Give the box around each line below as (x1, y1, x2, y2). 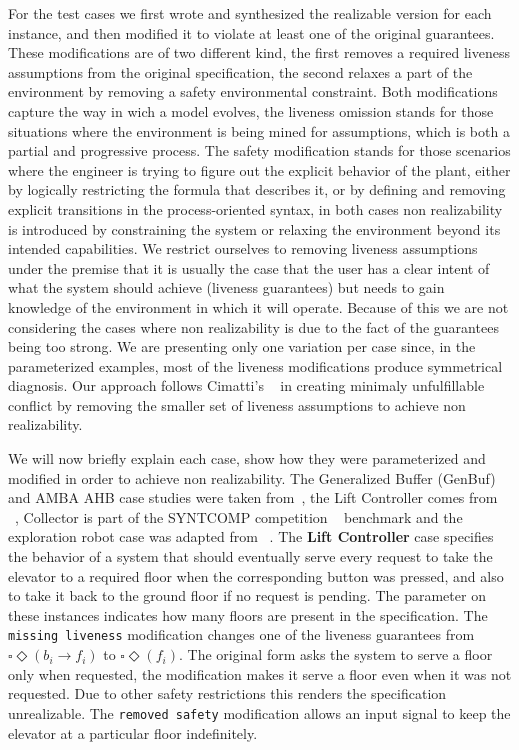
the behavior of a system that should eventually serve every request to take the (8, 546, 493, 567)
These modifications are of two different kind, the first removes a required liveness (8, 42, 510, 63)
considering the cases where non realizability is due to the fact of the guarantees (8, 316, 499, 337)
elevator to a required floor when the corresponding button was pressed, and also (8, 565, 504, 586)
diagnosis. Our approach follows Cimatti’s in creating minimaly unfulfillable (8, 375, 485, 396)
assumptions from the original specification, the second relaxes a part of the (8, 61, 473, 82)
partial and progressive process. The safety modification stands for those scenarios (8, 140, 511, 161)
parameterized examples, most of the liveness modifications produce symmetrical (8, 355, 503, 376)
